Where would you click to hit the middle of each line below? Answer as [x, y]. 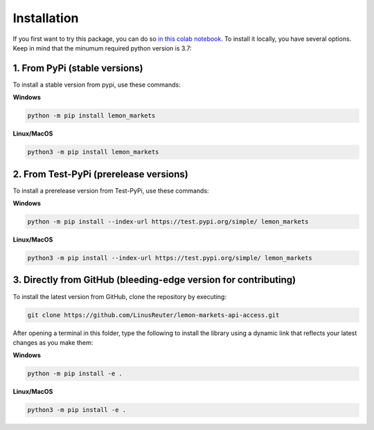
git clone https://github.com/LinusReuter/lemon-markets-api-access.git [153, 315]
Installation [46, 18]
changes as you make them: [53, 342]
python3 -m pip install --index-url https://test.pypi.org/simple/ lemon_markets [170, 258]
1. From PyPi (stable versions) [78, 68]
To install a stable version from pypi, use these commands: [97, 84]
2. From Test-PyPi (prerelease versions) [100, 174]
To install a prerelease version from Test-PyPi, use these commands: [111, 190]
